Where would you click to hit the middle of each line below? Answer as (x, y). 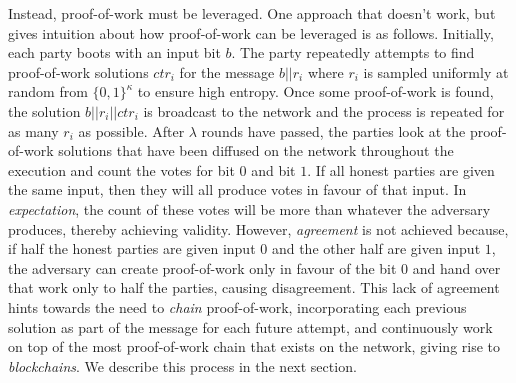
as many (33, 130)
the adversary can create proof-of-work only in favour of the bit (202, 267)
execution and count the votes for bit (121, 169)
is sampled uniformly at (436, 71)
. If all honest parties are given (401, 169)
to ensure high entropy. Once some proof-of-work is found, (315, 91)
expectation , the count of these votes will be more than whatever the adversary (249, 208)
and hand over (456, 267)
